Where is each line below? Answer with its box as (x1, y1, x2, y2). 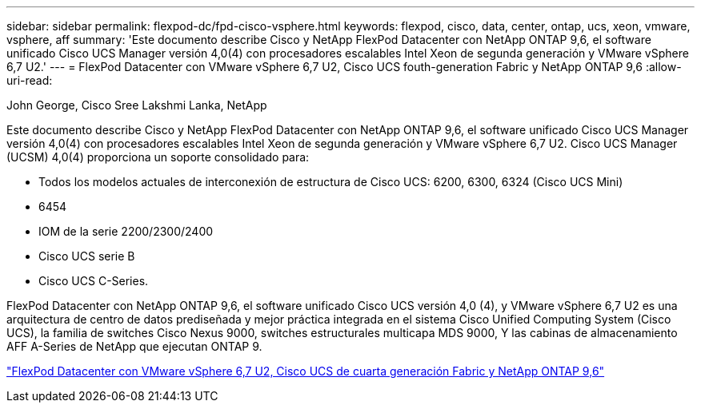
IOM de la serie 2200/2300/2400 (38, 224, 214, 238)
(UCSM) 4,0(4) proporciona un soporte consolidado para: (6, 150, 310, 164)
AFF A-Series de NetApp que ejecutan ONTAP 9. (6, 340, 262, 353)
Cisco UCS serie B (38, 249, 135, 263)
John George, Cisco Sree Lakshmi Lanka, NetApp (6, 98, 267, 112)
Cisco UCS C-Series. (38, 274, 149, 288)
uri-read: (6, 73, 53, 87)
